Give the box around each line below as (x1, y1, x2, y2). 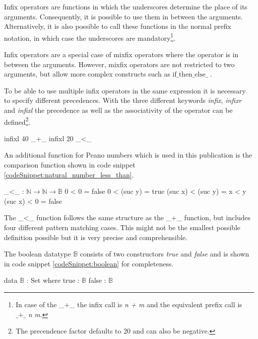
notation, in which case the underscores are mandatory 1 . (4, 31, 176, 43)
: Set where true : (26, 275, 80, 285)
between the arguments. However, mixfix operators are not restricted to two (4, 59, 235, 69)
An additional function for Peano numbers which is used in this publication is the (4, 150, 253, 160)
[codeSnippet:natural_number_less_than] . (4, 169, 134, 179)
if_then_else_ (172, 71, 208, 79)
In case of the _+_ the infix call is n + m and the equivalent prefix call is (15, 299, 242, 309)
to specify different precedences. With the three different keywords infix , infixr (4, 95, 242, 105)
